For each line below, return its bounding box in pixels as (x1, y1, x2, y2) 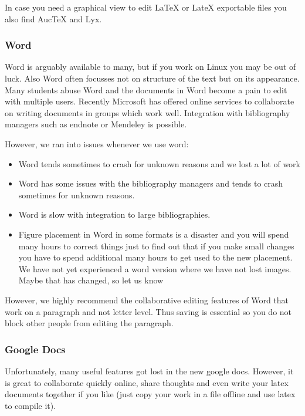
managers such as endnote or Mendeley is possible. (5, 118, 187, 130)
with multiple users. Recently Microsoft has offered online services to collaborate (5, 95, 294, 107)
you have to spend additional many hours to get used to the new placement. (18, 251, 293, 263)
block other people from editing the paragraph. (5, 317, 174, 329)
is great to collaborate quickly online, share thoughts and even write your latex (5, 376, 289, 388)
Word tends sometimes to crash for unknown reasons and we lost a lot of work (18, 157, 300, 170)
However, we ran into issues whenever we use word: (5, 137, 189, 150)
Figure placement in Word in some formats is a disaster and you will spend (18, 228, 289, 240)
